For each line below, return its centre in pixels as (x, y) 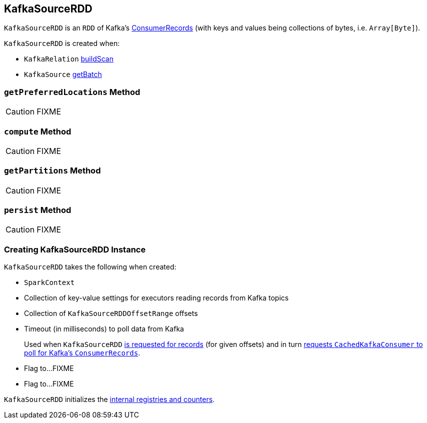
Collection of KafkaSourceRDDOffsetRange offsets (111, 313)
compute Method (38, 131)
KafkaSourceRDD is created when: (62, 43)
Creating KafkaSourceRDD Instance (75, 249)
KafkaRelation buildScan (69, 59)
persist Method (38, 210)
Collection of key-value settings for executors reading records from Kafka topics (156, 298)
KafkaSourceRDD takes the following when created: (90, 267)
